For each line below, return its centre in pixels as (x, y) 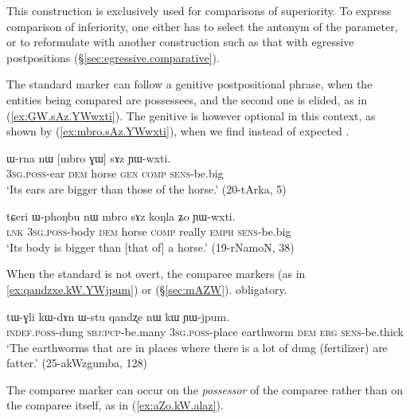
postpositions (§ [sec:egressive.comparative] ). (113, 57)
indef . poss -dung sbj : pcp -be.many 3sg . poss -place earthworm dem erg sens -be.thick (205, 332)
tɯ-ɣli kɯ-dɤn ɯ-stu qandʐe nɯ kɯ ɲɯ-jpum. (118, 316)
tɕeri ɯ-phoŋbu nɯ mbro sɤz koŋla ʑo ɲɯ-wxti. (121, 215)
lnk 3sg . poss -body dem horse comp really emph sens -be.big (149, 231)
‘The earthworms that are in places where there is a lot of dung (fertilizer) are (197, 347)
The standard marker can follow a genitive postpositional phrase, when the (189, 84)
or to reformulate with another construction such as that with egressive (180, 42)
